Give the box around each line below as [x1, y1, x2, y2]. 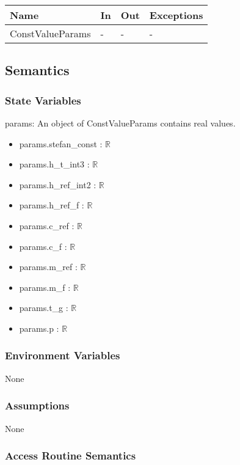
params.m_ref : [19, 260, 78, 273]
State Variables [5, 92, 81, 108]
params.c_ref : [19, 219, 75, 232]
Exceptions [149, 8, 203, 22]
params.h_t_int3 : [19, 158, 90, 170]
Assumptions [5, 398, 70, 413]
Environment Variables [5, 348, 120, 363]
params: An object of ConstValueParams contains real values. [5, 117, 236, 129]
